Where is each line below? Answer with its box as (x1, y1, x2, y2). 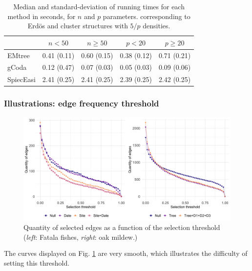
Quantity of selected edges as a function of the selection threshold (23, 222, 220, 232)
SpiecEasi (7, 74, 36, 84)
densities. (143, 21, 170, 31)
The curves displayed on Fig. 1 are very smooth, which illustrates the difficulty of (4, 248, 248, 258)
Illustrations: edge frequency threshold (4, 97, 159, 109)
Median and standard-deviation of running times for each (13, 1, 185, 11)
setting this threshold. (4, 258, 70, 268)
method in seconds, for (7, 11, 76, 21)
